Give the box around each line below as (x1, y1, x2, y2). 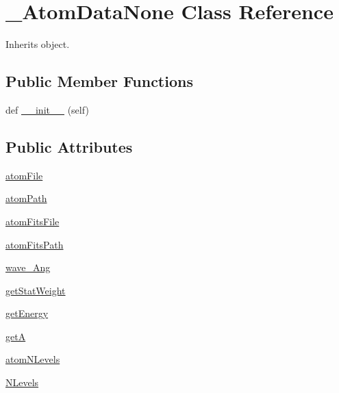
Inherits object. (5, 37, 70, 51)
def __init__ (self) (5, 102, 89, 116)
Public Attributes (5, 136, 133, 157)
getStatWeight (5, 283, 66, 297)
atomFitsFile (5, 214, 60, 228)
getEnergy (5, 306, 49, 320)
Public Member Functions (5, 71, 193, 92)
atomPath (5, 191, 47, 205)
